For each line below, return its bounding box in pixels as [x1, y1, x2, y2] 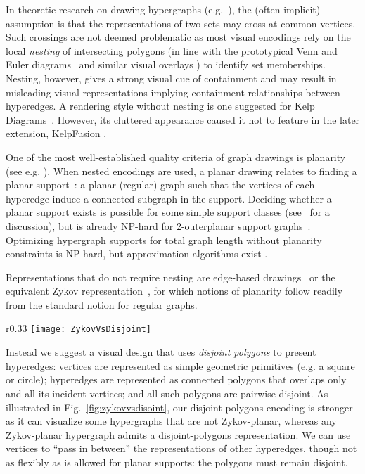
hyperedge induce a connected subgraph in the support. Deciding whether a [6, 191, 332, 205]
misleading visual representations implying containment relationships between [6, 84, 340, 99]
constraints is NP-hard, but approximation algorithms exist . [6, 246, 268, 261]
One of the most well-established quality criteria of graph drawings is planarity [6, 149, 346, 164]
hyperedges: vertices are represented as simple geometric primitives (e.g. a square [6, 358, 355, 373]
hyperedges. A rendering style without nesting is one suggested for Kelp [6, 98, 315, 113]
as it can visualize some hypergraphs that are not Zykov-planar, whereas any [6, 414, 337, 428]
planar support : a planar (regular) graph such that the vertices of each [6, 177, 315, 192]
